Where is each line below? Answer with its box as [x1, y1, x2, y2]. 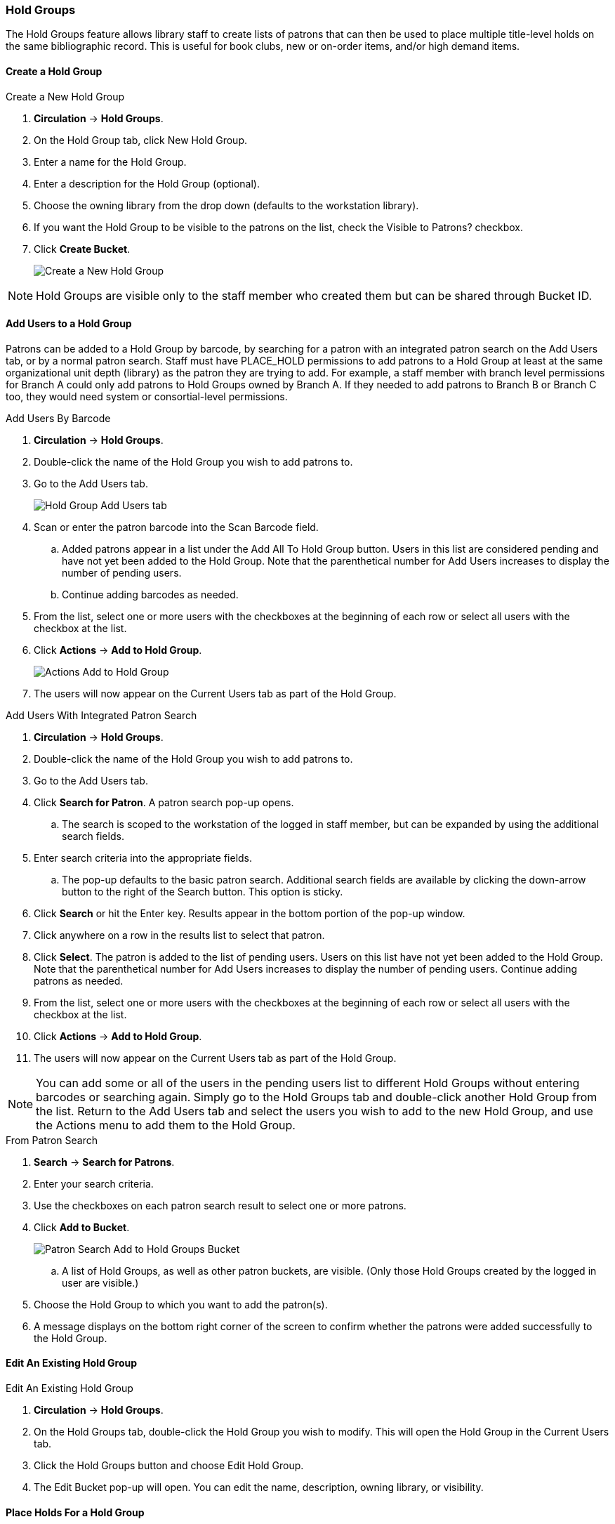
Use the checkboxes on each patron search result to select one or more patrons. [34, 1199, 406, 1211]
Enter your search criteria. [34, 1177, 154, 1190]
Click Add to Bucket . [34, 1221, 130, 1233]
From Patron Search [6, 1134, 98, 1146]
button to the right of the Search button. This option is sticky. [62, 885, 343, 898]
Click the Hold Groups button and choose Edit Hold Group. [34, 1459, 304, 1472]
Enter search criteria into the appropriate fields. [34, 851, 253, 864]
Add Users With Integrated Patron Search [6, 709, 197, 721]
